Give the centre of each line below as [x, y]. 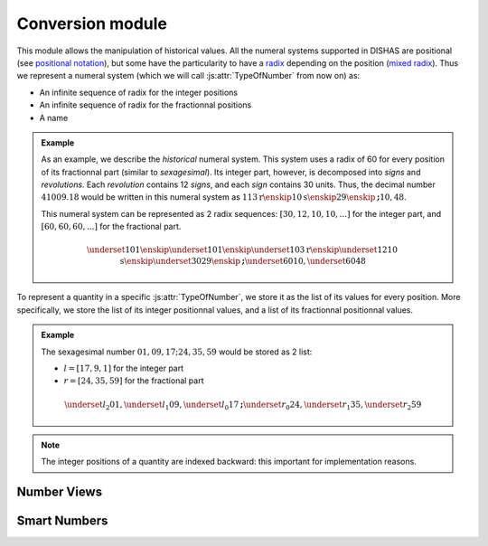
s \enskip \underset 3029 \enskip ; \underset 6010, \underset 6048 [243, 261]
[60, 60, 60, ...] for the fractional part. [111, 227]
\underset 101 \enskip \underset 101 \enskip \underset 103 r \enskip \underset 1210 [242, 250]
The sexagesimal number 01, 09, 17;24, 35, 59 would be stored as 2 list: [177, 352]
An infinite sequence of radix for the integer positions [139, 92]
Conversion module [92, 24]
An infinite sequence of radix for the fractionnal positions [145, 105]
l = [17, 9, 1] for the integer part [124, 368]
